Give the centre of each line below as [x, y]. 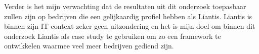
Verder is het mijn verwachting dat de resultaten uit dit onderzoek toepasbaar [125, 6]
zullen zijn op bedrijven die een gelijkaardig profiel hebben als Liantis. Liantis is [128, 16]
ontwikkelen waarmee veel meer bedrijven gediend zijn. [89, 46]
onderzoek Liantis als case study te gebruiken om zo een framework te [113, 36]
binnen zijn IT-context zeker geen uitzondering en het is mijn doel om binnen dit [130, 26]
